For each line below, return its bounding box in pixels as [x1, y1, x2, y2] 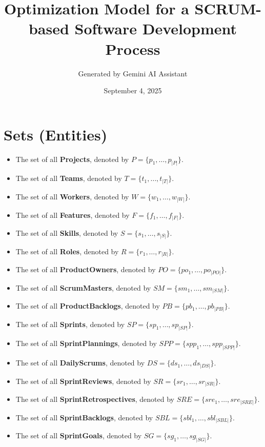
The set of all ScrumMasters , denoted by [15, 282, 151, 293]
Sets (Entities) [4, 124, 108, 145]
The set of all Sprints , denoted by [15, 318, 125, 329]
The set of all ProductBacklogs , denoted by [15, 300, 160, 311]
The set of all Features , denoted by [15, 209, 130, 220]
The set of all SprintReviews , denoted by [15, 375, 151, 386]
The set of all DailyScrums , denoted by [15, 357, 145, 368]
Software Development [74, 18, 237, 39]
